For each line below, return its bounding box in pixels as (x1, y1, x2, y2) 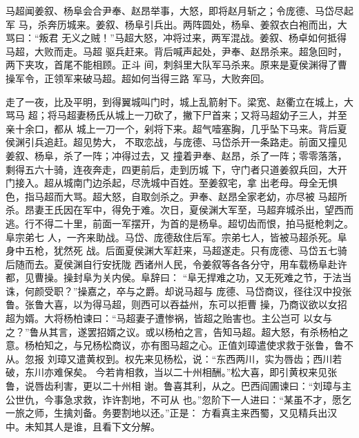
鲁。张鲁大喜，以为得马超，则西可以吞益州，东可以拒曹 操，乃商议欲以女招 (6, 297, 347, 312)
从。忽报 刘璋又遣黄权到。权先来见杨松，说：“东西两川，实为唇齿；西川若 (6, 351, 342, 365)
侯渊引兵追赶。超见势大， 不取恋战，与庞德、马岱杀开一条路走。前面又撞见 (6, 135, 347, 149)
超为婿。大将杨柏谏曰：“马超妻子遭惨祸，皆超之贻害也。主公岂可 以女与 (6, 311, 333, 325)
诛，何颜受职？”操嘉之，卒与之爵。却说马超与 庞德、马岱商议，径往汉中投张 (6, 283, 352, 298)
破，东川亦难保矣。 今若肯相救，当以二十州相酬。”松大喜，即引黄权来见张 (6, 365, 338, 379)
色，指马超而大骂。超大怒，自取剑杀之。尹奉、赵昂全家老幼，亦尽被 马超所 (6, 189, 347, 203)
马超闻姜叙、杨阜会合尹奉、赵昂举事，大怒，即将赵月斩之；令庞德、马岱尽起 (6, 3, 353, 17)
